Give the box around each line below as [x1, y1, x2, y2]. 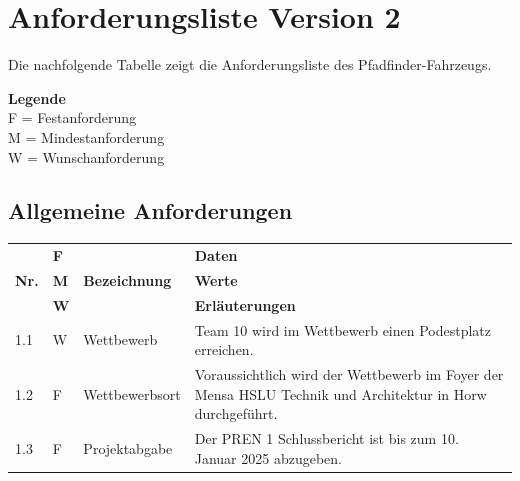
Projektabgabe [83, 437, 173, 458]
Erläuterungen [194, 294, 296, 315]
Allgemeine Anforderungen [8, 195, 293, 226]
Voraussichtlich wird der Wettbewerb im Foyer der [194, 364, 504, 385]
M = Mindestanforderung [8, 126, 165, 147]
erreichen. [194, 339, 254, 360]
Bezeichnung [83, 269, 172, 290]
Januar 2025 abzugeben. [194, 447, 343, 468]
